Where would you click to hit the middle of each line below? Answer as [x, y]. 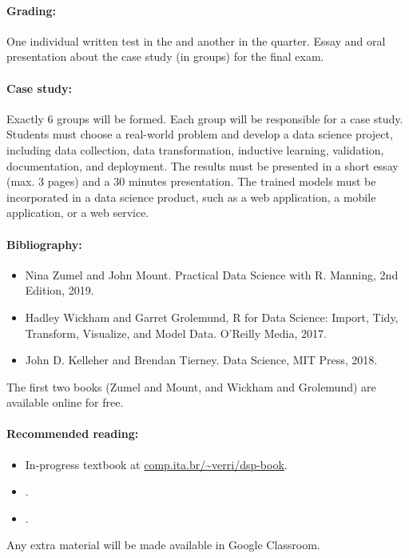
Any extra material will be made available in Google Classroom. [163, 545]
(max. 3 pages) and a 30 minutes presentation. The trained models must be [191, 181]
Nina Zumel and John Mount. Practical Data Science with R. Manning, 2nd [212, 274]
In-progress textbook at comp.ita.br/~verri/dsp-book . [156, 464]
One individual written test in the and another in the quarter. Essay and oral [196, 40]
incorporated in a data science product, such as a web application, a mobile [191, 197]
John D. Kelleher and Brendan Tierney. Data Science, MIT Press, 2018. [201, 360]
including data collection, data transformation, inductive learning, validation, [195, 149]
